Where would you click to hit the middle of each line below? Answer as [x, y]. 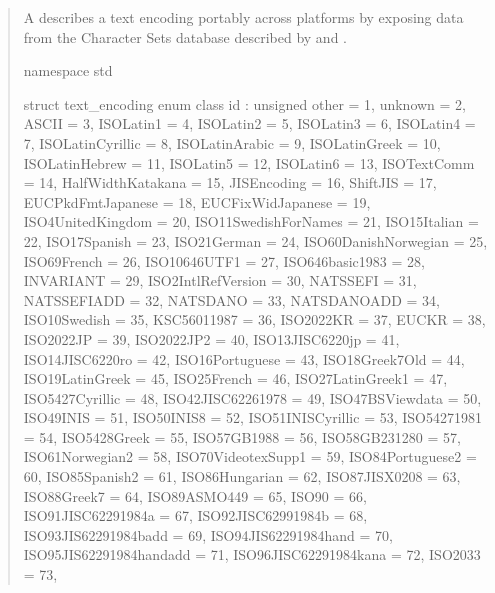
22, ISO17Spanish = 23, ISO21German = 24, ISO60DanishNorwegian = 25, [255, 240]
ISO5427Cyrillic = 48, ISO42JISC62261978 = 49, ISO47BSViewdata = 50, [252, 397]
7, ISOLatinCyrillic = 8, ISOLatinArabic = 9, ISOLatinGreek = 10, [232, 142]
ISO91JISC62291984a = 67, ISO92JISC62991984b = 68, [195, 515]
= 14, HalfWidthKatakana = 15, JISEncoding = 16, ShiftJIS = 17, [230, 182]
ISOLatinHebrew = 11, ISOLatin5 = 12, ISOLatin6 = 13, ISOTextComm [249, 162]
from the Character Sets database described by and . [185, 36]
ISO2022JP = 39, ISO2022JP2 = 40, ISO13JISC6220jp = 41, [211, 338]
